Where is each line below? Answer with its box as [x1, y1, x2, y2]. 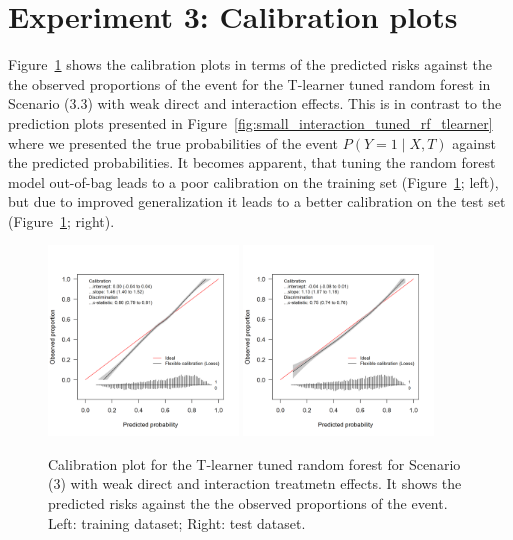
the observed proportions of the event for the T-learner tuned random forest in [8, 73, 491, 94]
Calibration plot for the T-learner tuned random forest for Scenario [48, 453, 461, 474]
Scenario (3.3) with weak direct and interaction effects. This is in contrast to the [8, 93, 502, 114]
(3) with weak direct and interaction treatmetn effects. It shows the [48, 473, 462, 494]
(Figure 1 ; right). [8, 210, 115, 231]
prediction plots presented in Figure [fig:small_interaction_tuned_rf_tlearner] [8, 112, 493, 133]
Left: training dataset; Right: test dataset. [48, 512, 306, 533]
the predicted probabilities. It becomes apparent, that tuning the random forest [8, 152, 496, 173]
